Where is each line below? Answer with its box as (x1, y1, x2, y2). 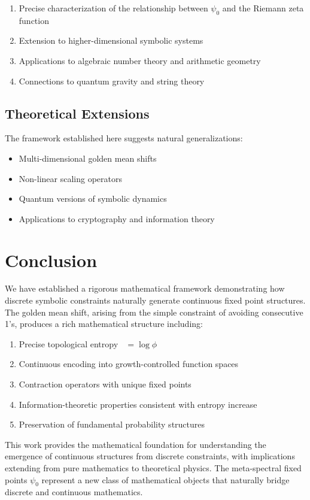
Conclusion (5, 247, 98, 272)
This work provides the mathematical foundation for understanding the (5, 438, 266, 450)
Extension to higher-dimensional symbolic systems (19, 34, 203, 47)
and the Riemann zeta (222, 2, 304, 14)
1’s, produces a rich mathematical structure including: (5, 317, 203, 330)
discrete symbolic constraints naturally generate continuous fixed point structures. (5, 294, 306, 307)
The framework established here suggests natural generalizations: (5, 132, 243, 144)
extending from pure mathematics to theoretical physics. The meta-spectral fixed (5, 462, 302, 474)
